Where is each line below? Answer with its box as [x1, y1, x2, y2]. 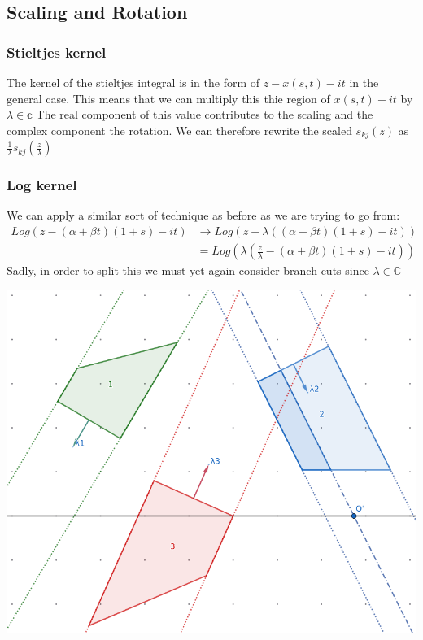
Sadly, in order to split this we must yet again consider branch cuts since [7, 262, 369, 279]
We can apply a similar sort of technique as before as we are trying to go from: [7, 207, 400, 224]
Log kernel [7, 175, 77, 195]
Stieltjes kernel [7, 41, 107, 62]
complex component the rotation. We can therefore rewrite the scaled [7, 121, 352, 138]
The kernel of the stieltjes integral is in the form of [7, 74, 260, 90]
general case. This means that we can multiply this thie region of [7, 89, 330, 107]
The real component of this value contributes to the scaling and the [36, 106, 373, 123]
